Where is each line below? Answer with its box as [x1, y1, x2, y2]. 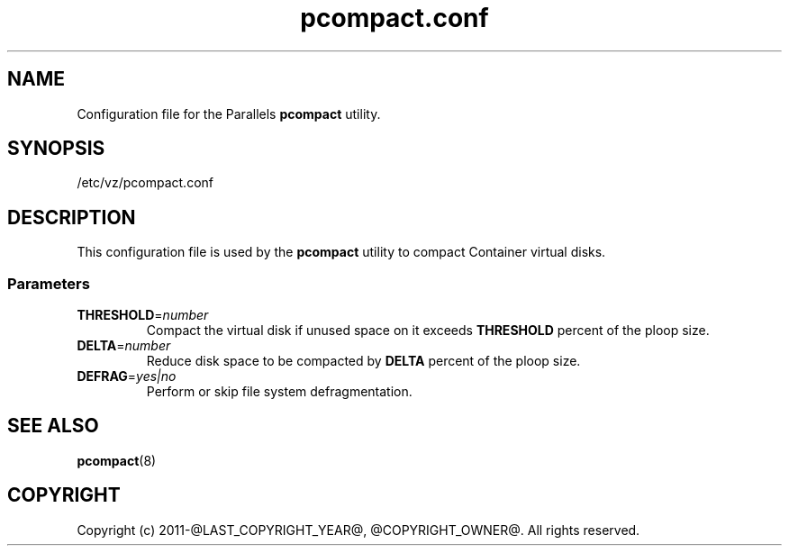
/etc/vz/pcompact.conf [77, 175, 213, 191]
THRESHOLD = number [77, 307, 209, 323]
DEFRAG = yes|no [77, 368, 177, 385]
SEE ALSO [7, 414, 99, 438]
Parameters [7, 274, 90, 293]
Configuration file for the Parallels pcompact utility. [77, 105, 381, 122]
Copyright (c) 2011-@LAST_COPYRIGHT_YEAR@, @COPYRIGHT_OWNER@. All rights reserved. [77, 521, 640, 538]
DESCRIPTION [7, 205, 136, 229]
